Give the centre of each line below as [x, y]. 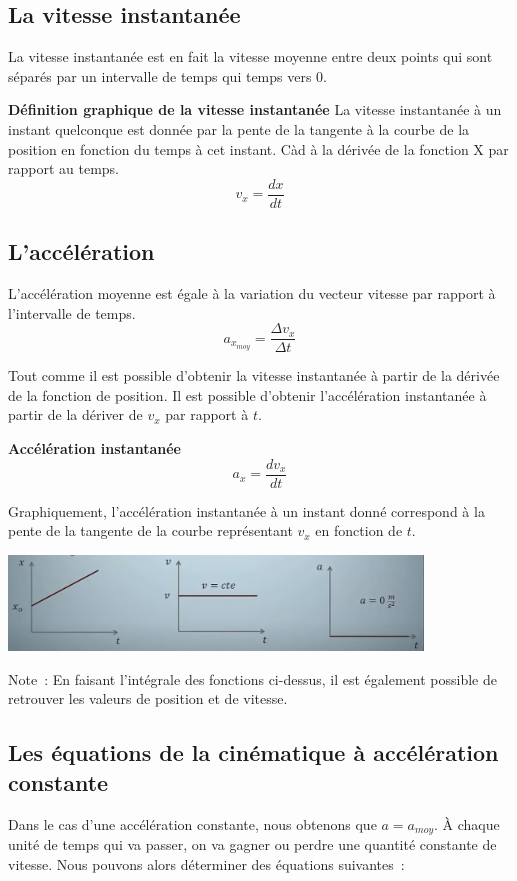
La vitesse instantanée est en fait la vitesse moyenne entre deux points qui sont [250, 56]
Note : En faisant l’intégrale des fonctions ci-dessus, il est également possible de [252, 678]
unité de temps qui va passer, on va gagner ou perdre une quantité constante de [252, 843]
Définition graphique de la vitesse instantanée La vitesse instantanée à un [255, 109]
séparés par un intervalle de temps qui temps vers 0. [168, 75]
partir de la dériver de [75, 414]
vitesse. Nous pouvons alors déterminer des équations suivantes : [206, 863]
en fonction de [359, 530]
